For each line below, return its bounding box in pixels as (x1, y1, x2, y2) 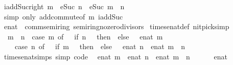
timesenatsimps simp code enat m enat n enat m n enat (4, 51, 228, 61)
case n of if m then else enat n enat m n (14, 41, 185, 52)
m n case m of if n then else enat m (7, 31, 163, 41)
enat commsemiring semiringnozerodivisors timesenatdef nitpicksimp (4, 21, 229, 32)
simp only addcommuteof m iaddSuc (4, 11, 123, 21)
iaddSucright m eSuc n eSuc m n (4, 1, 125, 11)
